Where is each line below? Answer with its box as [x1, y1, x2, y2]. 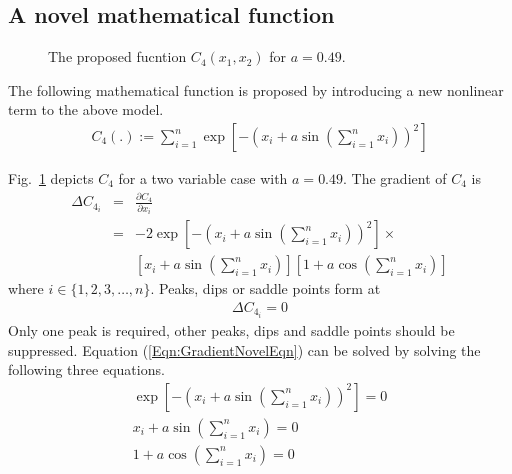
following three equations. [8, 359, 165, 380]
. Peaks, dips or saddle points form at [150, 278, 381, 299]
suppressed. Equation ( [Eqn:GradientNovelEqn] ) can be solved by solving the [8, 339, 481, 360]
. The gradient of [343, 168, 447, 189]
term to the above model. [8, 99, 164, 120]
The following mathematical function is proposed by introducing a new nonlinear [8, 79, 504, 100]
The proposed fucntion [48, 46, 187, 67]
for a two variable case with [118, 168, 288, 189]
